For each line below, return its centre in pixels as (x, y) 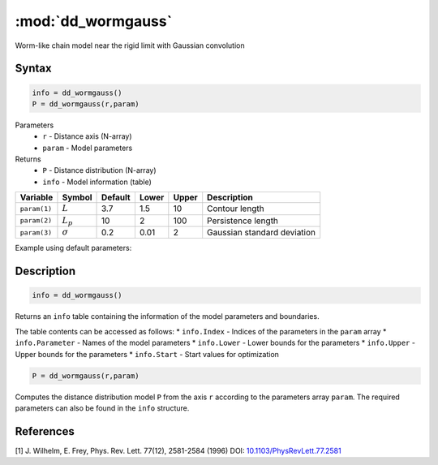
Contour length (236, 209)
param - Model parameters (88, 148)
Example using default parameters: (73, 248)
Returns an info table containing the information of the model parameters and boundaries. (167, 316)
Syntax (33, 69)
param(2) (36, 220)
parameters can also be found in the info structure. (102, 408)
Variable (36, 197)
